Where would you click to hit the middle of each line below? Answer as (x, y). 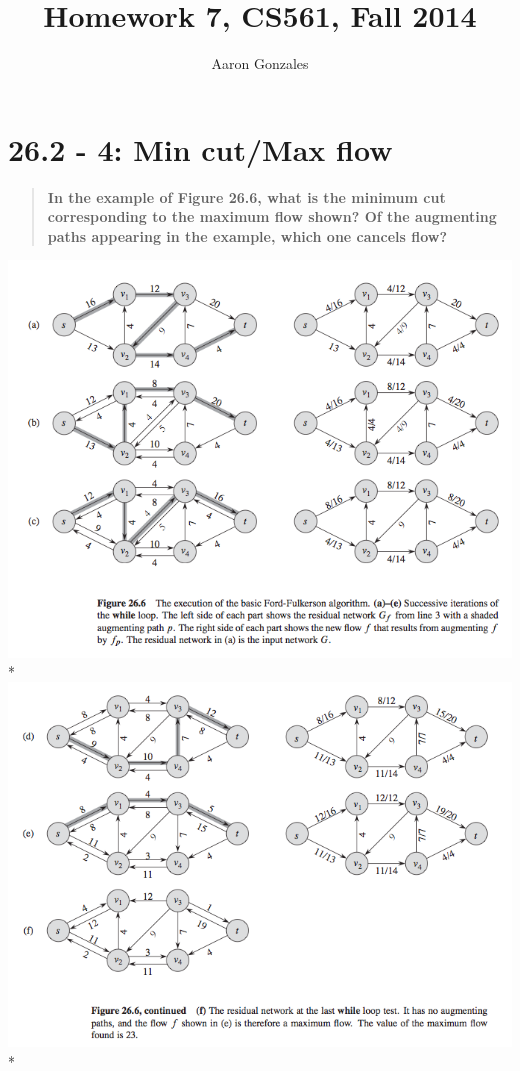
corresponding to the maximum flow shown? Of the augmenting (272, 216)
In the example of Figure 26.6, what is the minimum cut (246, 196)
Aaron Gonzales (260, 63)
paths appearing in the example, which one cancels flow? (247, 235)
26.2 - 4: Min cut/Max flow (200, 148)
